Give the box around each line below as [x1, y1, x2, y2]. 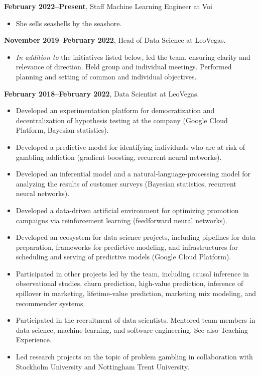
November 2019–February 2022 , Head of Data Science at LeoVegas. [4, 35, 226, 45]
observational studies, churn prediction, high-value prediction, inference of [16, 278, 243, 289]
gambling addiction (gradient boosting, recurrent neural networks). [16, 151, 222, 162]
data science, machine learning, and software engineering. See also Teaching [16, 324, 248, 335]
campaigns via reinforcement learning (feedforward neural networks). [16, 215, 227, 225]
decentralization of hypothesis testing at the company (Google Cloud [16, 115, 228, 125]
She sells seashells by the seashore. [16, 18, 122, 28]
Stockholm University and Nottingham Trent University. [16, 361, 190, 371]
